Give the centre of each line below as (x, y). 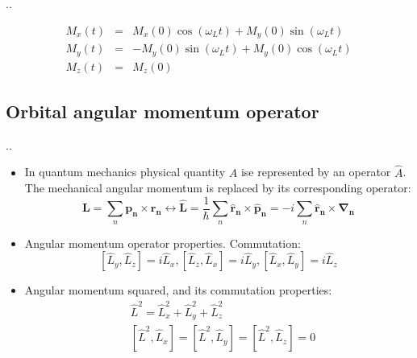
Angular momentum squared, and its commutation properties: (178, 290)
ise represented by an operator (316, 172)
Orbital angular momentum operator (163, 111)
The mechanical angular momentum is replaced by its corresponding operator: (218, 188)
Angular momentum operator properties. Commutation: (163, 243)
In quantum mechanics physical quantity (125, 172)
